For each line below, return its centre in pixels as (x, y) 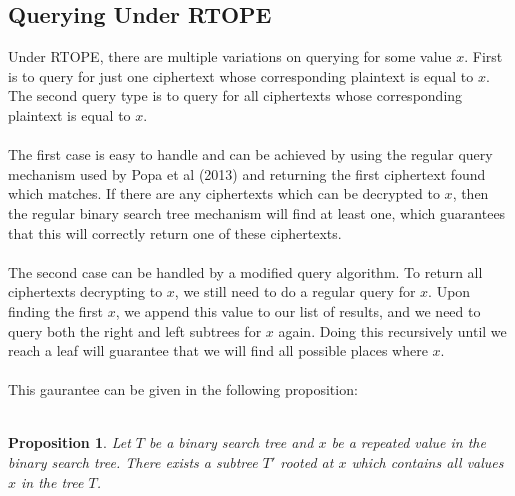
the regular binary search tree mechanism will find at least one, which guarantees (257, 212)
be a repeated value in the (408, 442)
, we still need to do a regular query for (295, 291)
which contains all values (427, 462)
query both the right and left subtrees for (135, 330)
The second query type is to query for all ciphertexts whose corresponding (235, 95)
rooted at (307, 462)
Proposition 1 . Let (69, 442)
